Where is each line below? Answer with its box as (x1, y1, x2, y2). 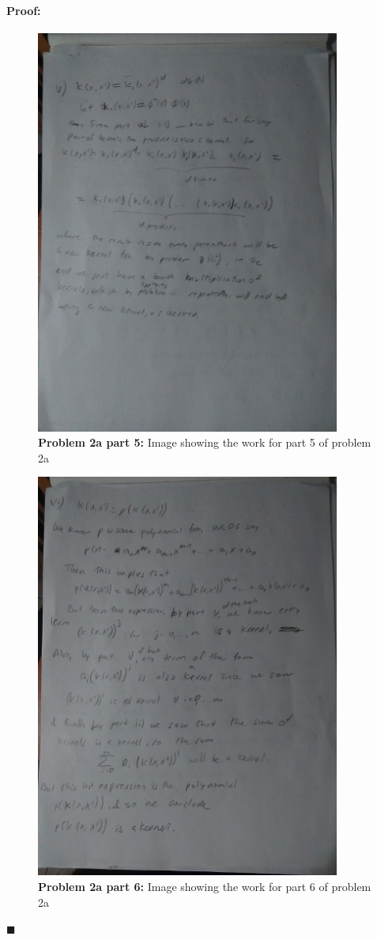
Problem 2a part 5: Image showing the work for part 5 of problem (38, 434, 371, 451)
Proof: (6, 2, 41, 18)
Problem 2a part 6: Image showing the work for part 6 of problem (38, 878, 371, 894)
